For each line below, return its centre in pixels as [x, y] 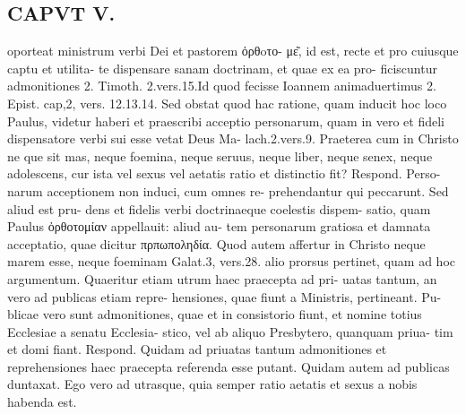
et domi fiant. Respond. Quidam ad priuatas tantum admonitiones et [197, 349]
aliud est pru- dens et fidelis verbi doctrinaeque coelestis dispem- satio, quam [219, 208]
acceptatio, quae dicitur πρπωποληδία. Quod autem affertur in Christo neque [216, 243]
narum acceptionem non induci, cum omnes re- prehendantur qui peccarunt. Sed [228, 190]
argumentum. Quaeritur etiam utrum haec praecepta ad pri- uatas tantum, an [222, 278]
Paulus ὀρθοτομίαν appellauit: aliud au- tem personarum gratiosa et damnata [219, 226]
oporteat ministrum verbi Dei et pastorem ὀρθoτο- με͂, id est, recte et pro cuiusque [233, 51]
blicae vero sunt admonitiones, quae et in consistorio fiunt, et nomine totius [215, 314]
